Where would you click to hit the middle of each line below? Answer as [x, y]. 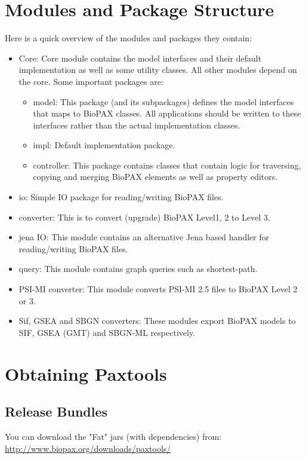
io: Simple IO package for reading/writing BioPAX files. [121, 197]
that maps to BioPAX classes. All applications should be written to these [167, 113]
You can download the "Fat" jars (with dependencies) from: [113, 436]
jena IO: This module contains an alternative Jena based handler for [144, 237]
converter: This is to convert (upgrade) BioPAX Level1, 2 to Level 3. [144, 217]
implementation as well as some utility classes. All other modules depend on [158, 70]
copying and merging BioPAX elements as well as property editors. [155, 177]
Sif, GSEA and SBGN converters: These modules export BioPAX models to [157, 321]
